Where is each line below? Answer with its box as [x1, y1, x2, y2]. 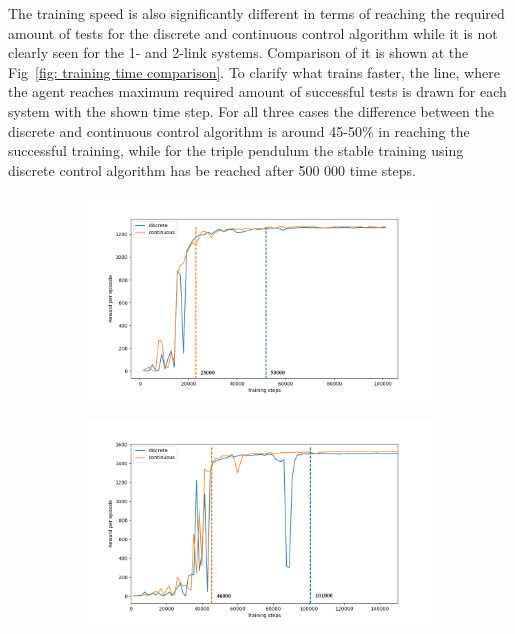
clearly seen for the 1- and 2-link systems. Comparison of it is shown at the [8, 42, 469, 63]
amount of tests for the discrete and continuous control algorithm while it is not [8, 22, 498, 43]
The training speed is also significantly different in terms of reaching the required [8, 3, 505, 23]
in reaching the [378, 120, 470, 141]
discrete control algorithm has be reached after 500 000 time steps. [8, 159, 417, 180]
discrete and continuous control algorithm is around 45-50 [8, 120, 362, 141]
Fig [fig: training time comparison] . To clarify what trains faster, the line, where [8, 61, 500, 82]
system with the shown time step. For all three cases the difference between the [8, 100, 495, 121]
